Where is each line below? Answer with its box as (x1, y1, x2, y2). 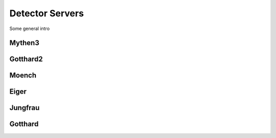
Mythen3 (9, 39, 39, 47)
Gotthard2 (9, 55, 43, 64)
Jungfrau (9, 103, 40, 112)
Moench (9, 71, 37, 80)
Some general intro (9, 25, 50, 32)
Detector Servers (9, 8, 84, 19)
